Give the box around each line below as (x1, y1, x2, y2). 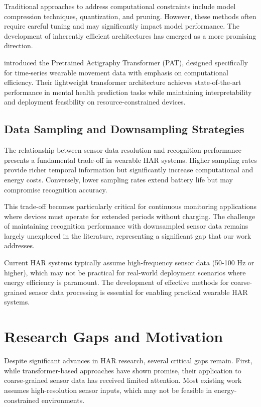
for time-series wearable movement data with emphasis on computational (4, 67, 228, 77)
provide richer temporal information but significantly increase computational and (4, 164, 253, 175)
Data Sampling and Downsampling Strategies (4, 121, 244, 137)
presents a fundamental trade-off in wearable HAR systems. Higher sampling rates (4, 154, 257, 165)
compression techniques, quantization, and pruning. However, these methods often (4, 11, 256, 21)
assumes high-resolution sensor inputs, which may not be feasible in (4, 384, 212, 395)
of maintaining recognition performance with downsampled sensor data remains (4, 221, 248, 231)
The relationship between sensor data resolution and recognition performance (4, 145, 242, 155)
